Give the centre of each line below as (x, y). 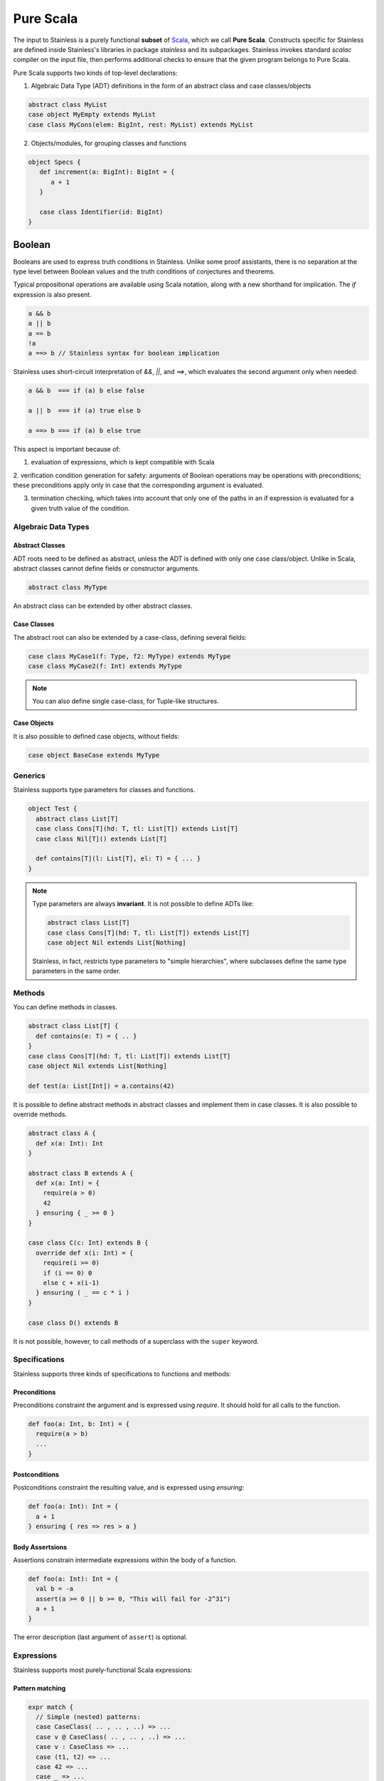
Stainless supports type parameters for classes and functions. (104, 790)
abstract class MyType (68, 587)
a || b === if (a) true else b (85, 411)
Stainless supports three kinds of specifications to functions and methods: (122, 1374)
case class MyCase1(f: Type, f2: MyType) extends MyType (129, 656)
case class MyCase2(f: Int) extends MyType (105, 666)
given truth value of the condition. (81, 508)
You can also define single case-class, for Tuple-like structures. (126, 701)
